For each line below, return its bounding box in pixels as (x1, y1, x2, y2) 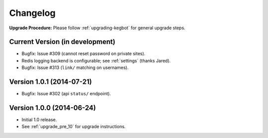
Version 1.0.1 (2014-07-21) (9, 77, 92, 86)
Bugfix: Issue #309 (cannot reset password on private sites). (21, 51, 146, 57)
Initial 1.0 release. (21, 117, 57, 123)
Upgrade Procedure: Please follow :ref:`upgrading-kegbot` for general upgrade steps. (9, 25, 186, 31)
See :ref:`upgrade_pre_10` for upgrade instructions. (21, 124, 126, 130)
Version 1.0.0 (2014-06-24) (9, 103, 96, 112)
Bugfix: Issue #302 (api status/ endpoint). (21, 91, 111, 97)
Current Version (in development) (9, 38, 116, 46)
